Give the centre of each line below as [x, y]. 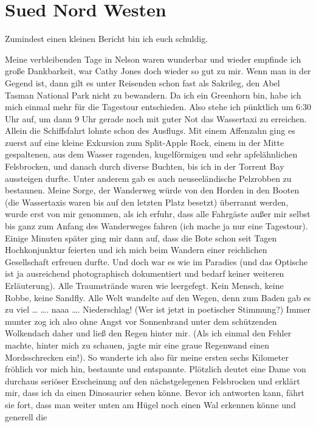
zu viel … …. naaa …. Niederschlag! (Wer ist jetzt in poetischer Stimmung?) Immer [158, 309]
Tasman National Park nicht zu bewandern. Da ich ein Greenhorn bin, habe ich [153, 95]
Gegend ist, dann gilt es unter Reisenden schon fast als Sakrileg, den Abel [143, 82]
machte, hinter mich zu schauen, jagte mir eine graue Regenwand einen [137, 345]
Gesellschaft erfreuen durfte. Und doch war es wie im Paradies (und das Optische [156, 261]
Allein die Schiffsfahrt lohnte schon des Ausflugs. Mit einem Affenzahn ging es [150, 130]
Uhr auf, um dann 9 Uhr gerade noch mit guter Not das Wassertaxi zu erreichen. [156, 118]
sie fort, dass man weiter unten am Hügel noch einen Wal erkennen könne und [150, 404]
